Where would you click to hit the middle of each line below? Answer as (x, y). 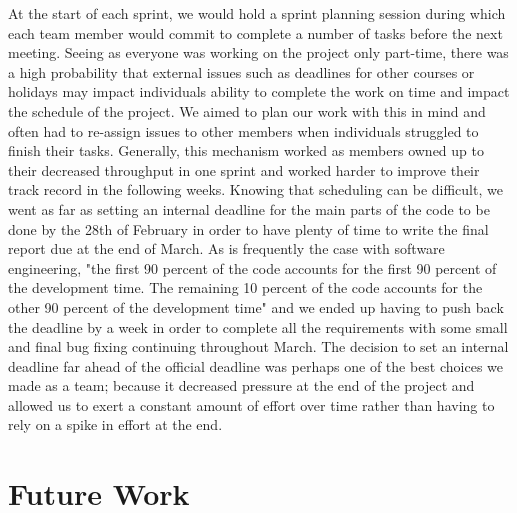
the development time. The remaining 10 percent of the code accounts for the (245, 287)
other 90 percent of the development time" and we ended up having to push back (256, 306)
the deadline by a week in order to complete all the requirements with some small (258, 326)
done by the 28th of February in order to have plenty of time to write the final (248, 228)
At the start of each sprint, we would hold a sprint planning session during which (257, 13)
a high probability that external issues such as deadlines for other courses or (241, 71)
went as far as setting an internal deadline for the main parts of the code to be (249, 208)
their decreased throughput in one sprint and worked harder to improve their (244, 169)
